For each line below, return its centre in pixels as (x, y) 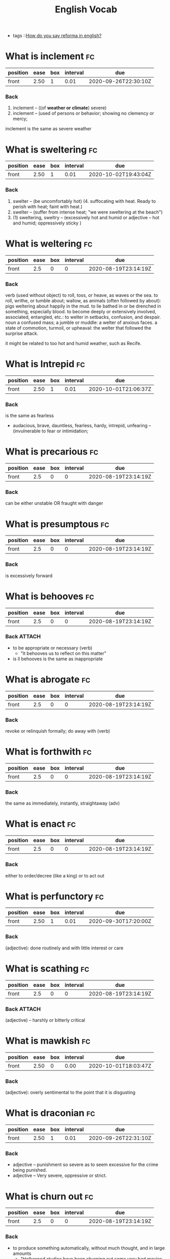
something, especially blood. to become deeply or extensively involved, (81, 311)
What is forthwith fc (49, 752)
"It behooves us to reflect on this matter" (63, 653)
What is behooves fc (50, 596)
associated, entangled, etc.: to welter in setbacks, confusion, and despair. (83, 317)
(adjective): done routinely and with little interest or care (65, 948)
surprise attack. (22, 333)
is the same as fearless (30, 416)
